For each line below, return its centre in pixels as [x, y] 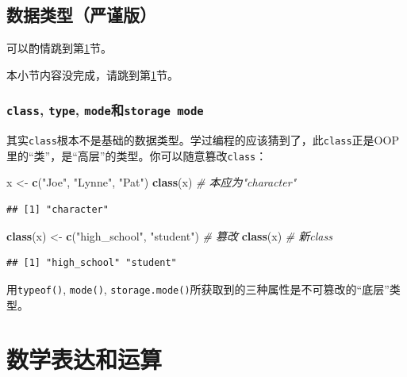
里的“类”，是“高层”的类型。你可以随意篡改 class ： [137, 155]
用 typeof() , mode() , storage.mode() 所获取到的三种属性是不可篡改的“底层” [198, 289]
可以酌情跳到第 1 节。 [59, 48]
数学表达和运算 [84, 359]
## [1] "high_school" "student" [92, 263]
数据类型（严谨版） [81, 15]
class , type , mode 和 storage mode [105, 110]
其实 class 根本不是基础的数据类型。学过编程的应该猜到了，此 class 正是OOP [203, 140]
